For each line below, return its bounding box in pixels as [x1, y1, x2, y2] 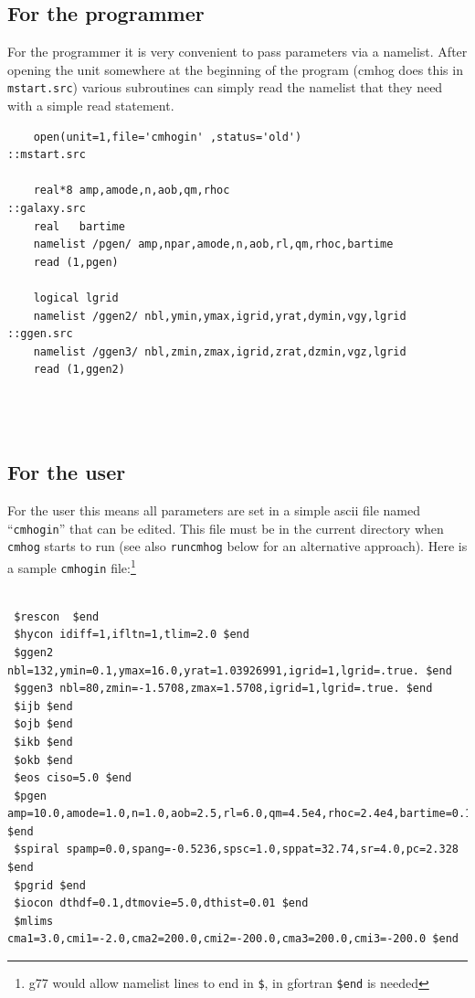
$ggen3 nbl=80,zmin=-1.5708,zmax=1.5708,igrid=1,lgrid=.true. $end [14, 682, 433, 695]
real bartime [33, 219, 125, 233]
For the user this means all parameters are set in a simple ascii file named [7, 500, 420, 519]
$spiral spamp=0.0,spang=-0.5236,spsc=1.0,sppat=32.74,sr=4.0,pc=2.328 [14, 843, 459, 856]
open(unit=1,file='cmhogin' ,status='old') [33, 130, 302, 143]
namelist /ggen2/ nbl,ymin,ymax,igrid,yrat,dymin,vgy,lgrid [33, 309, 406, 323]
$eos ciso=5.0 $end [14, 771, 132, 785]
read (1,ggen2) [33, 363, 125, 377]
